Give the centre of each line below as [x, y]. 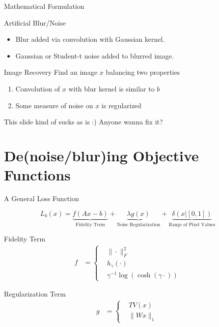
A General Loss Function [41, 198]
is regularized [121, 105]
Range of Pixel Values [192, 224]
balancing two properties [143, 72]
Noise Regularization [138, 224]
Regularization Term [35, 294]
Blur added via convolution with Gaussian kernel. [90, 39]
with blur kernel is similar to [111, 88]
